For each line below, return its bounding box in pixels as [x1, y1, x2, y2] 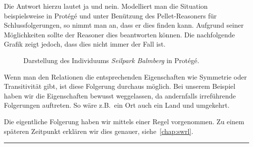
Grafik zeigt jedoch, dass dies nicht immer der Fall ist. [4, 39, 166, 49]
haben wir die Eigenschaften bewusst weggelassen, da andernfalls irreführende [4, 90, 236, 100]
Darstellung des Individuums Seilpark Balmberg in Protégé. [23, 55, 199, 65]
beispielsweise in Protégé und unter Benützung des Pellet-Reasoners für [4, 10, 217, 20]
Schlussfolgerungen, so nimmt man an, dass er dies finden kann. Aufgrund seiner [4, 20, 244, 30]
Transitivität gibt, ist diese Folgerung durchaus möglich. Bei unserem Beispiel [4, 81, 235, 91]
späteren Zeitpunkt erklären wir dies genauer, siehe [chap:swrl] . [4, 126, 194, 136]
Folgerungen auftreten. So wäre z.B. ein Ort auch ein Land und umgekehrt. [4, 100, 230, 110]
